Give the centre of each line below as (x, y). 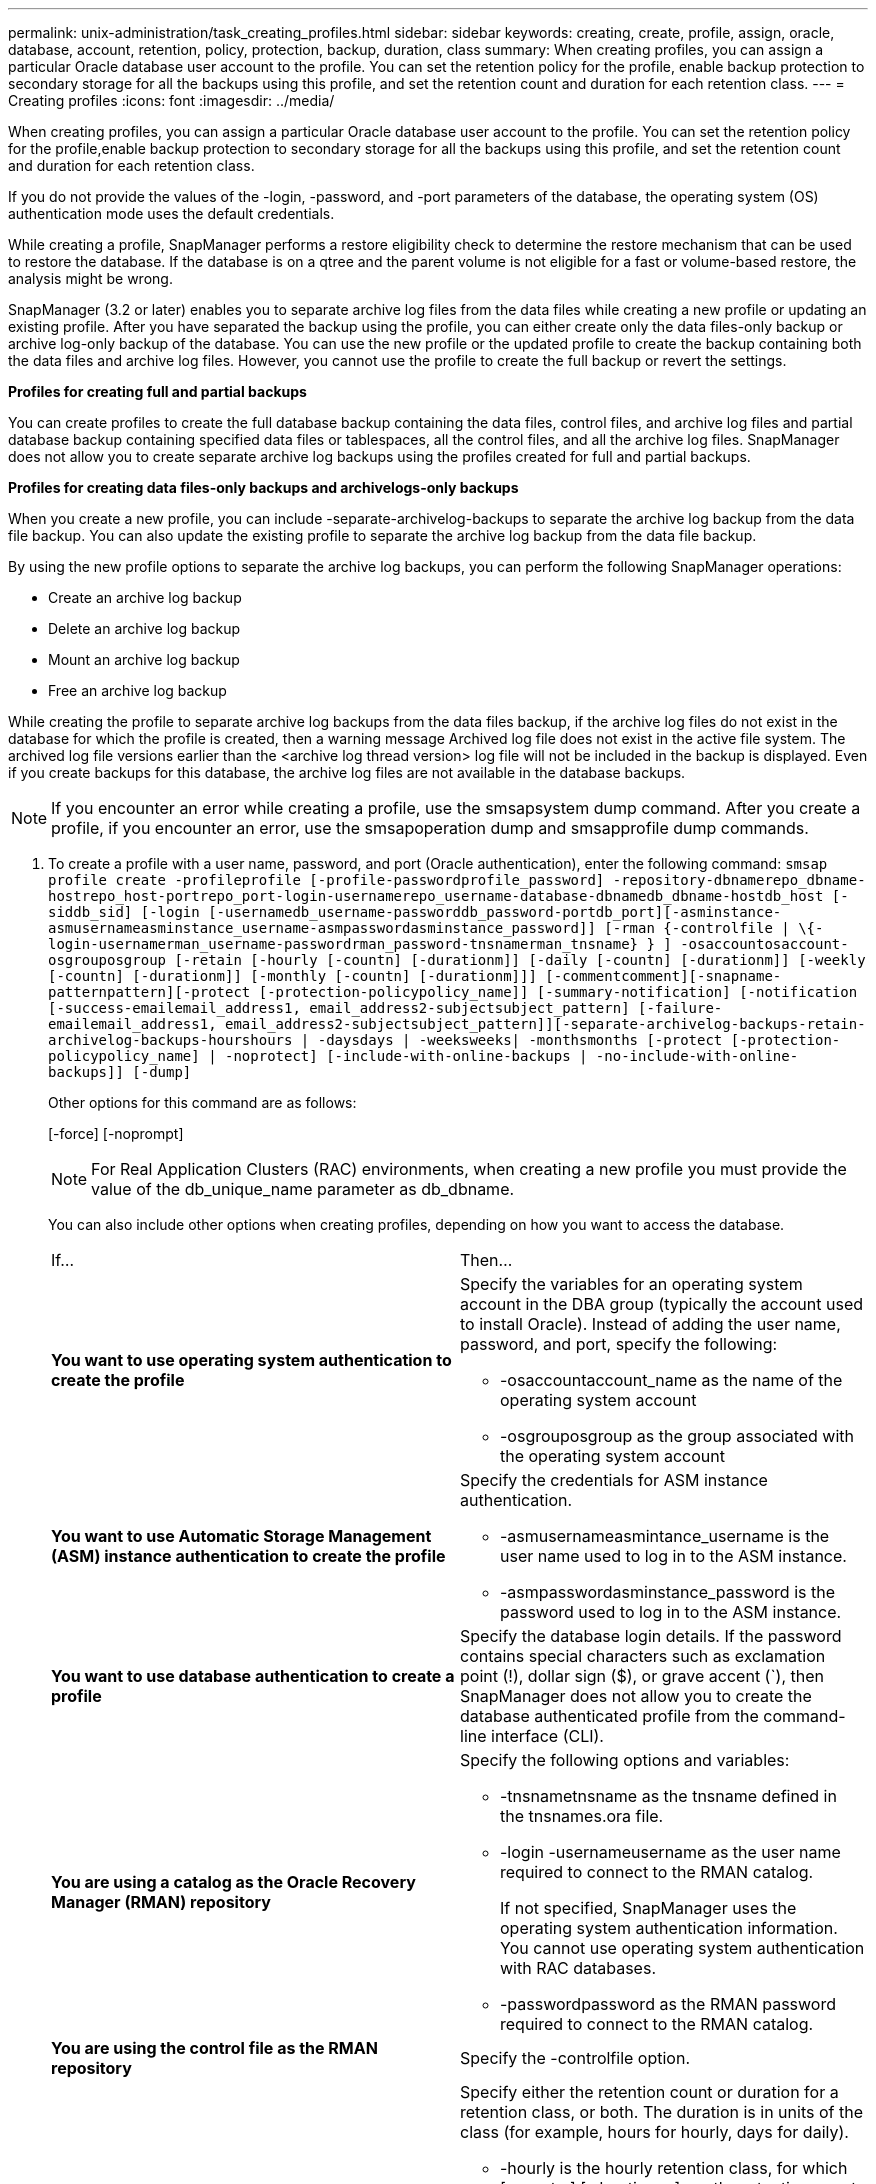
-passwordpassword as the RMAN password (668, 2004)
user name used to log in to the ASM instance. (673, 1556)
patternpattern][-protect (149, 992)
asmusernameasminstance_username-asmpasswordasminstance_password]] (322, 928)
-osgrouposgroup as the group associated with (677, 1436)
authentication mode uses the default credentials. (171, 213)
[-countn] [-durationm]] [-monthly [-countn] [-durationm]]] (292, 976)
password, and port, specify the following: (619, 1344)
